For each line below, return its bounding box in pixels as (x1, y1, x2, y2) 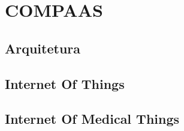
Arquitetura (5, 38, 81, 57)
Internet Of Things (5, 74, 125, 93)
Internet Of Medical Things (5, 109, 180, 128)
